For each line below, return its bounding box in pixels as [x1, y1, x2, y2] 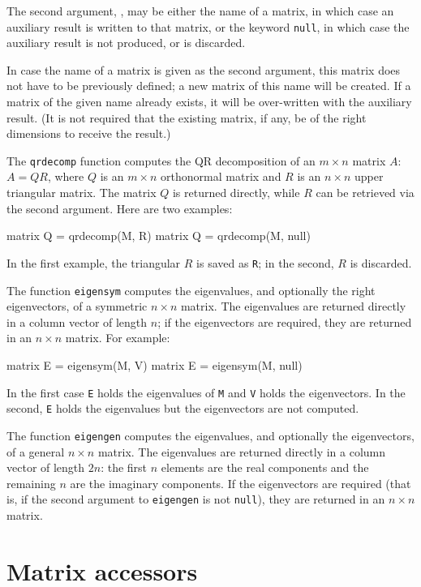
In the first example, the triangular [6, 254, 181, 271]
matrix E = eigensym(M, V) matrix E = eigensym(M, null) [6, 356, 303, 373]
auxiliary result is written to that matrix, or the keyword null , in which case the [6, 18, 410, 35]
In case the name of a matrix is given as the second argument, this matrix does [6, 61, 401, 78]
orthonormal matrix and [161, 168, 281, 185]
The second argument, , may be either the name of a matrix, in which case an [6, 2, 394, 19]
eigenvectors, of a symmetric [6, 298, 148, 315]
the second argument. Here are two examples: [6, 199, 233, 216]
